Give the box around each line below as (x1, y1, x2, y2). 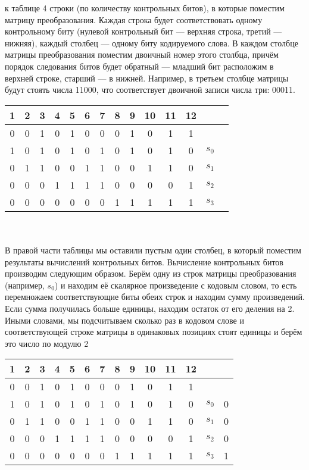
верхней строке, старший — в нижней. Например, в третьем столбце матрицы (5, 71, 289, 84)
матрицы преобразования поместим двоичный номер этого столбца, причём (5, 48, 279, 61)
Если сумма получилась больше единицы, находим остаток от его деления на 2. (5, 302, 295, 314)
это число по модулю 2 (5, 337, 89, 349)
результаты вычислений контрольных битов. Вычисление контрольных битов (5, 255, 283, 268)
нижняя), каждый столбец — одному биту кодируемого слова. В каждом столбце (5, 36, 298, 49)
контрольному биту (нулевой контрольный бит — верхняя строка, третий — (5, 25, 282, 37)
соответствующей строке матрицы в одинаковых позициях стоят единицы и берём (5, 325, 302, 338)
